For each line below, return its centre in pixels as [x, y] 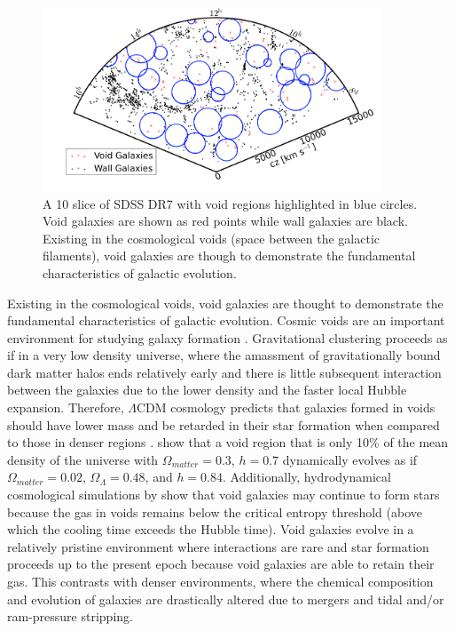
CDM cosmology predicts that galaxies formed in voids [286, 407]
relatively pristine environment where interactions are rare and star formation [218, 546]
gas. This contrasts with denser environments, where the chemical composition [220, 581]
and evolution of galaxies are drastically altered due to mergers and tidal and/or [226, 599]
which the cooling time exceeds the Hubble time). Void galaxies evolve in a [211, 529]
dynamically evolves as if [350, 459]
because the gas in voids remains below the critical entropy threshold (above [215, 511]
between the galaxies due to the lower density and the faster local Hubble [207, 390]
